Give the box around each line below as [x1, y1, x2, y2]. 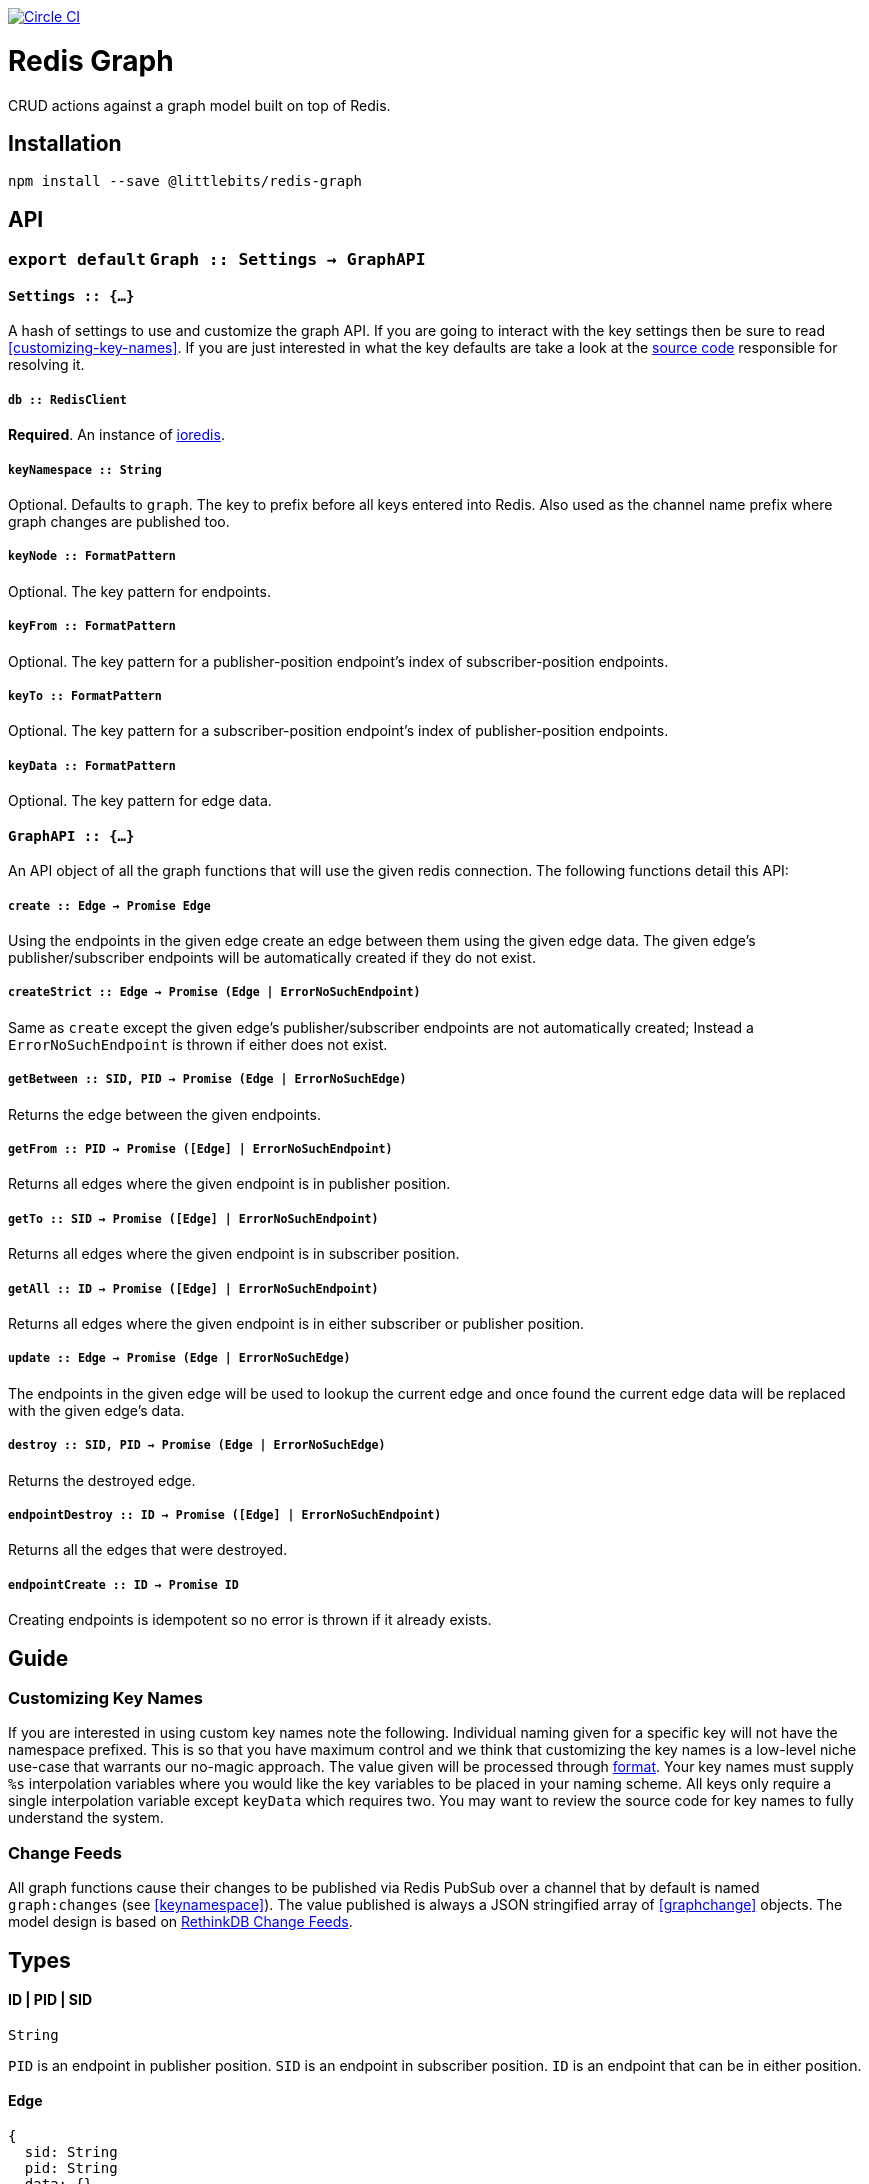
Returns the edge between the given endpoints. [8, 1105, 321, 1123]
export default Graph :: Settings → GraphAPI [8, 250, 426, 270]
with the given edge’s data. [8, 1401, 185, 1419]
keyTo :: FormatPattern [8, 688, 162, 703]
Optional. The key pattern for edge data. [8, 792, 272, 810]
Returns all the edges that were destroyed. [8, 1541, 288, 1559]
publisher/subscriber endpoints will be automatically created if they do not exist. [8, 949, 536, 967]
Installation [8, 130, 122, 156]
